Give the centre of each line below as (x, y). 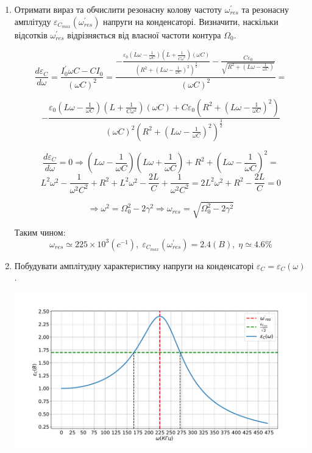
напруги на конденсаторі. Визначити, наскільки (191, 21)
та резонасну (265, 9)
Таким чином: (40, 232)
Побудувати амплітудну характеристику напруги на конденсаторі (134, 265)
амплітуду (33, 21)
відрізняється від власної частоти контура (144, 34)
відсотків (31, 34)
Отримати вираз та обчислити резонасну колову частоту (118, 9)
